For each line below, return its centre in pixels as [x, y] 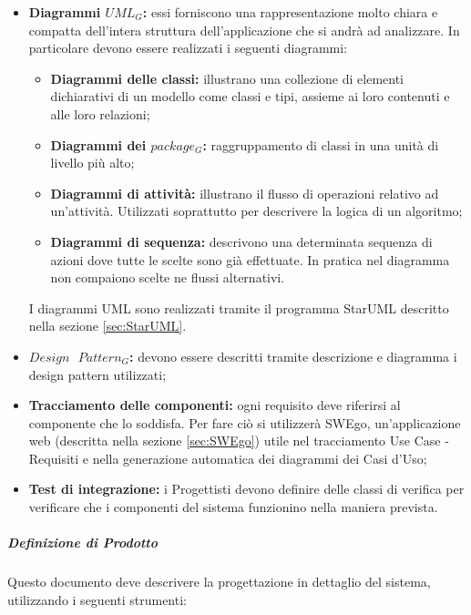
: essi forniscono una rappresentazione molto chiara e [290, 12]
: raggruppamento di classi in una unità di [321, 144]
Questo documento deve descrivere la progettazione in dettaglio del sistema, [219, 582]
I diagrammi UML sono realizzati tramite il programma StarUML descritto [239, 307]
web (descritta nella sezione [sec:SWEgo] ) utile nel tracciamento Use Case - [239, 441]
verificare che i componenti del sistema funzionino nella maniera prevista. [233, 507]
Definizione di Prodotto [83, 543]
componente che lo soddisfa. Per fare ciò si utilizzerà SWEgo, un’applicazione [245, 422]
